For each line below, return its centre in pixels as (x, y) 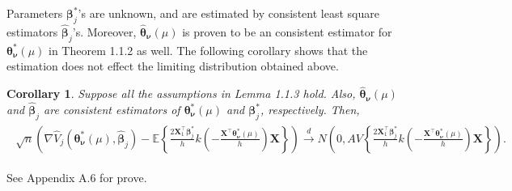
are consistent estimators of (112, 110)
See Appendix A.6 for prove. (77, 177)
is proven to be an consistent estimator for (287, 32)
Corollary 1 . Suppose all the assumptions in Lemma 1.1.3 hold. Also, (181, 93)
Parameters (35, 13)
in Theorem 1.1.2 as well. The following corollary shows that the (208, 50)
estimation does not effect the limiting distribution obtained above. (173, 66)
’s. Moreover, (104, 32)
